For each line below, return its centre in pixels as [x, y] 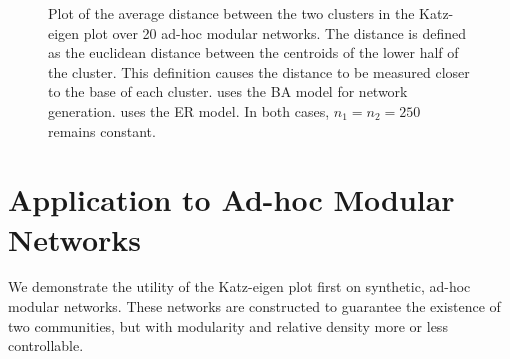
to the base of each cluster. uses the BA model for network [228, 91]
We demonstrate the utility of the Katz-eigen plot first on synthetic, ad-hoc [239, 286]
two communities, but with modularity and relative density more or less [228, 325]
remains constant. [102, 130]
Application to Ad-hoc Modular [231, 199]
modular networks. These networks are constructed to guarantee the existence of [254, 306]
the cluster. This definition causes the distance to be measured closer [259, 71]
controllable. [46, 345]
